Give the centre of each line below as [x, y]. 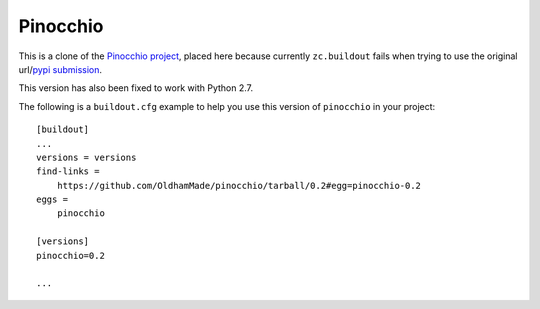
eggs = [52, 199]
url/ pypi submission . [60, 69]
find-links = [68, 171]
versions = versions [86, 157]
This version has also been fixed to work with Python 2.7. [136, 88]
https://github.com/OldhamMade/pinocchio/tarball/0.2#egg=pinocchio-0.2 [239, 185]
